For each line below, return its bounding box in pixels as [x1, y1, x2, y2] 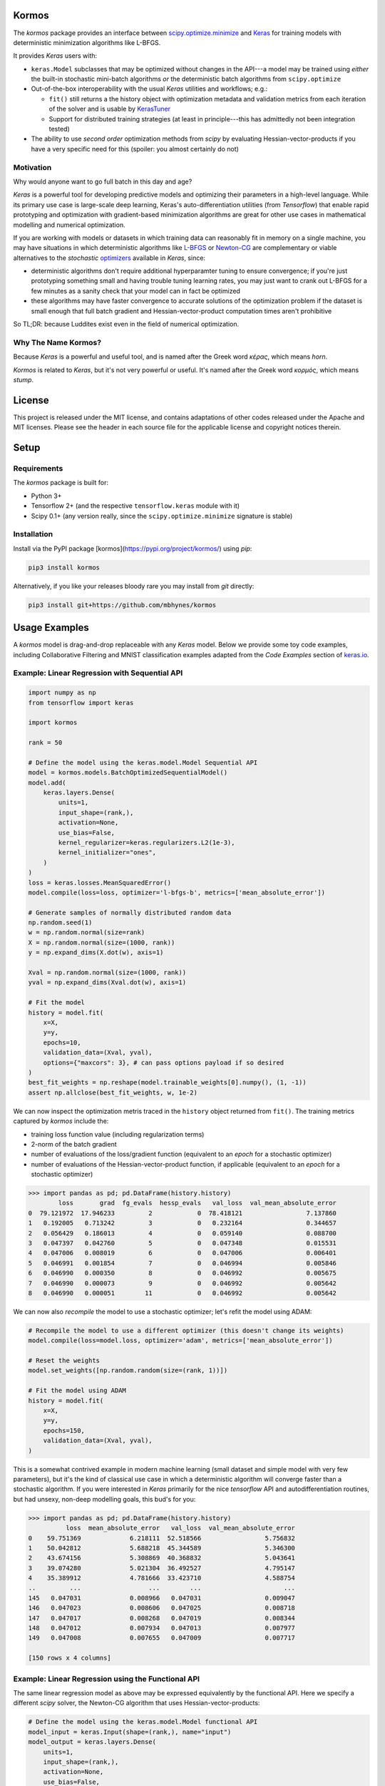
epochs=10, [43, 1038, 81, 1047]
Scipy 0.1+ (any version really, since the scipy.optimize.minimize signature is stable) [31, 512, 293, 520]
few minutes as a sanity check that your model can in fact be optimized [31, 286, 240, 295]
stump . [13, 375, 34, 384]
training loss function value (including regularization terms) [31, 1129, 205, 1139]
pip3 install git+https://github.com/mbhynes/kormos [28, 601, 217, 609]
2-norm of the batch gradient [31, 1139, 117, 1148]
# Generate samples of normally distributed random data [28, 908, 232, 917]
